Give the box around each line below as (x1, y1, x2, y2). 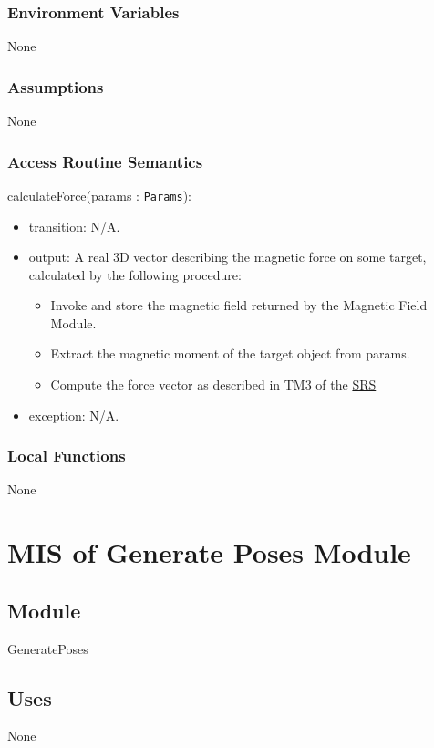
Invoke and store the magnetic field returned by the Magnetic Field (50, 296, 428, 315)
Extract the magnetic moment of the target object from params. (50, 344, 410, 363)
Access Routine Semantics (7, 150, 203, 172)
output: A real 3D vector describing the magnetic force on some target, (28, 247, 427, 266)
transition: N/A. (28, 216, 120, 235)
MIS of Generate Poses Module (7, 534, 411, 571)
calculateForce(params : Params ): (7, 185, 191, 204)
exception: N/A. (28, 405, 119, 424)
